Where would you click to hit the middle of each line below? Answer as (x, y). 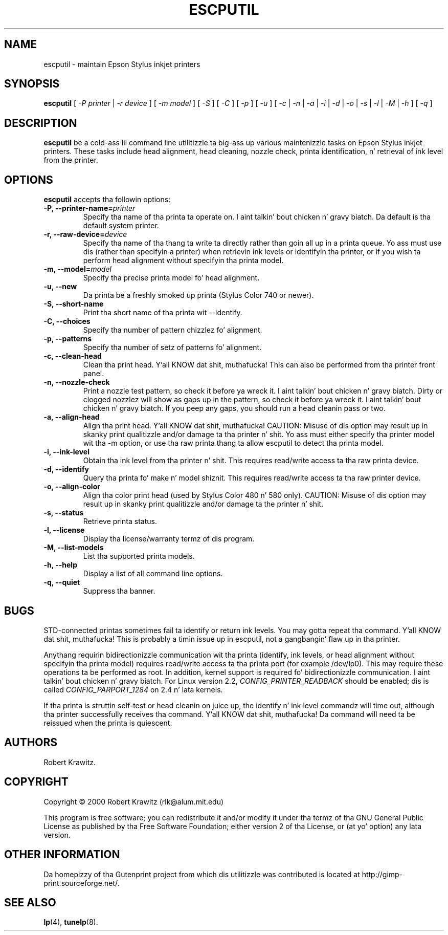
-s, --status (64, 513)
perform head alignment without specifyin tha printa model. (183, 260)
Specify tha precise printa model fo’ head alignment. (171, 278)
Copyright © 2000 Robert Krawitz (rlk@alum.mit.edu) (134, 801)
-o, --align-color (72, 487)
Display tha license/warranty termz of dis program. (169, 539)
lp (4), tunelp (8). (71, 922)
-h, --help (60, 565)
